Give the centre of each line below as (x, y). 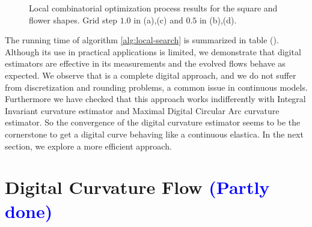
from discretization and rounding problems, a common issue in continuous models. (156, 87)
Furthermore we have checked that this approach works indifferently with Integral (155, 99)
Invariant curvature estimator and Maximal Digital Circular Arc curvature (142, 110)
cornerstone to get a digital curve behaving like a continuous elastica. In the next (154, 134)
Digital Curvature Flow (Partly (137, 187)
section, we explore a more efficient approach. (88, 146)
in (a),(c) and (158, 20)
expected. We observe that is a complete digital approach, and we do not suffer (151, 75)
